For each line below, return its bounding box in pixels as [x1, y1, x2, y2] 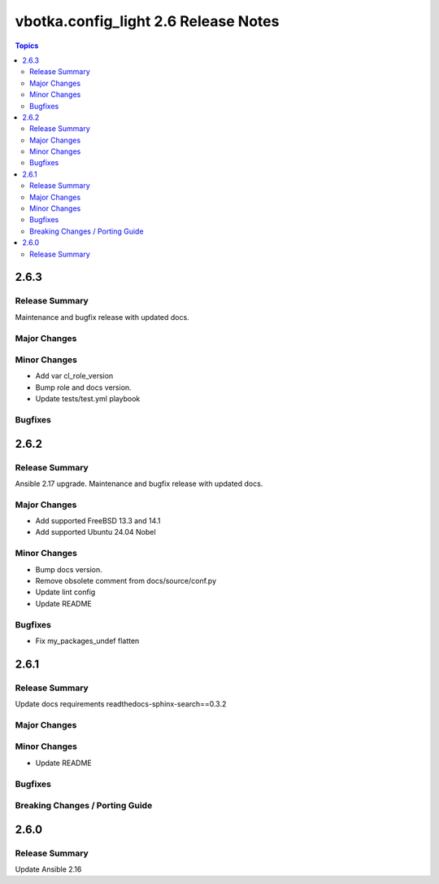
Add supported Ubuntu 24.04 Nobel [35, 527, 156, 537]
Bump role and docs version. [35, 383, 132, 392]
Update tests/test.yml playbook [35, 394, 141, 404]
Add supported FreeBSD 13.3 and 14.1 [35, 516, 161, 526]
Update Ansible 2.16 [15, 864, 82, 874]
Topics [15, 41, 39, 50]
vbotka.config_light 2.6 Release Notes [15, 12, 280, 30]
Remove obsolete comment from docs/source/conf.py [35, 576, 217, 585]
